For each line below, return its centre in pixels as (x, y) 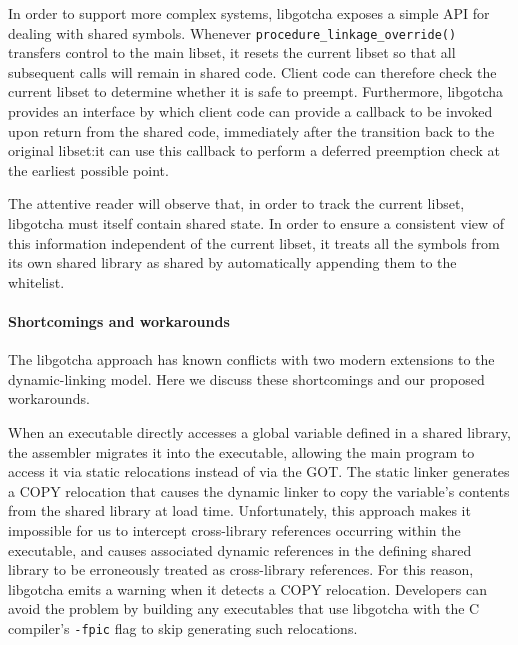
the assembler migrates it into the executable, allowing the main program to (241, 451)
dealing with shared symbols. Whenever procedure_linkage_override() (232, 32)
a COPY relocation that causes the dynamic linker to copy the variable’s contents (259, 490)
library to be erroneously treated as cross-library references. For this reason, (241, 569)
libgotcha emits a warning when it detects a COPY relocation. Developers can (248, 588)
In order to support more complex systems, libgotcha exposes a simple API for (249, 13)
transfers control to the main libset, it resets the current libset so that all (232, 52)
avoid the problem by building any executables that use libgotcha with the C (244, 608)
